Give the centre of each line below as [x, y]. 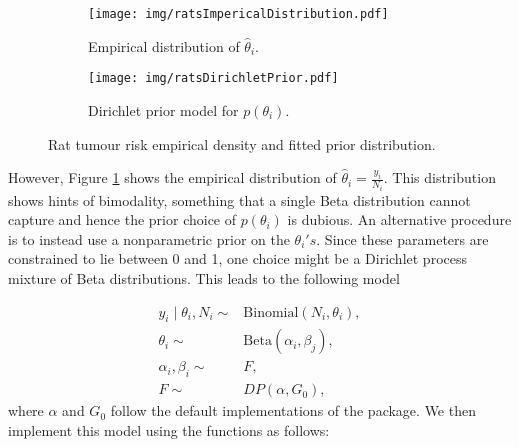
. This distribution [439, 177]
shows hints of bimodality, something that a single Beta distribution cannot [239, 199]
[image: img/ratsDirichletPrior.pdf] [213, 78]
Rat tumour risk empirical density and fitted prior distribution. [242, 143]
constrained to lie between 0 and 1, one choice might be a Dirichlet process [237, 258]
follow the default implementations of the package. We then [293, 410]
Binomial [271, 312]
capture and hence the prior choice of [122, 219]
